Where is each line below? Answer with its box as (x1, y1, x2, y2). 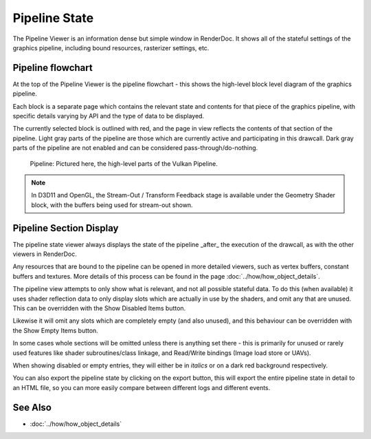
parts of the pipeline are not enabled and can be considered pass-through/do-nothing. (12, 144, 258, 152)
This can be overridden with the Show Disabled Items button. (12, 304, 186, 312)
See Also (12, 401, 52, 413)
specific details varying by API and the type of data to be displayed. (12, 112, 205, 120)
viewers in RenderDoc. (12, 250, 77, 258)
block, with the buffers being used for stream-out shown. (31, 200, 193, 209)
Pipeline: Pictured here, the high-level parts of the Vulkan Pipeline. (30, 159, 218, 168)
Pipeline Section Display (12, 222, 119, 234)
